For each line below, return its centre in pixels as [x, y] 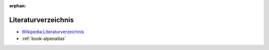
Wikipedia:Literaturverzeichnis [53, 32]
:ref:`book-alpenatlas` [44, 39]
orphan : [18, 6]
